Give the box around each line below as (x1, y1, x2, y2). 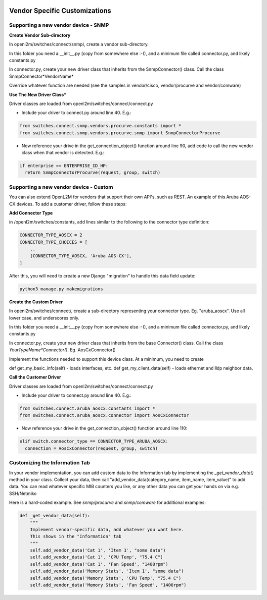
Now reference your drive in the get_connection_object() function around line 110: (21, 425, 188, 431)
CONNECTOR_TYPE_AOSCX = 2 (19, 232, 83, 238)
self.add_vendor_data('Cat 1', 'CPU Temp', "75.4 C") (30, 554, 163, 560)
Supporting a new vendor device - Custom (9, 183, 113, 190)
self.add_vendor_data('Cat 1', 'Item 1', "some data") (30, 547, 166, 553)
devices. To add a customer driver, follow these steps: (16, 201, 127, 207)
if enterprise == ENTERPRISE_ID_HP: (19, 163, 109, 168)
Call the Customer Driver (9, 374, 61, 380)
